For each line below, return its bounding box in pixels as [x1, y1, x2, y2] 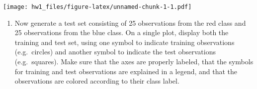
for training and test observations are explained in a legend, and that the [14, 66, 238, 76]
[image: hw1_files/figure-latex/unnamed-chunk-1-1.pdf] [3, 3, 192, 10]
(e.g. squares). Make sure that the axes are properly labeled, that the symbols [14, 56, 254, 67]
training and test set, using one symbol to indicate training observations [14, 37, 235, 47]
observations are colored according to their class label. [14, 76, 179, 86]
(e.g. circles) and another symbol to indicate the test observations [14, 46, 216, 57]
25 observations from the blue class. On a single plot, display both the [14, 27, 229, 38]
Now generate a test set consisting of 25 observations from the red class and [14, 17, 246, 28]
